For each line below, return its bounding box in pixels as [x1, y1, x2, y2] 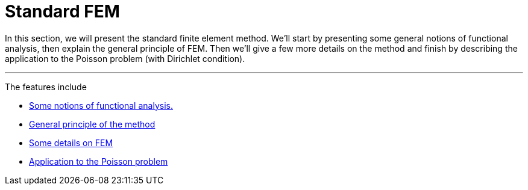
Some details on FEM [29, 137, 113, 148]
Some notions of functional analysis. [29, 100, 173, 111]
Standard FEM [5, 1, 120, 22]
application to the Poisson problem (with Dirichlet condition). [5, 53, 245, 64]
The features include [5, 81, 87, 92]
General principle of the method [29, 118, 156, 129]
